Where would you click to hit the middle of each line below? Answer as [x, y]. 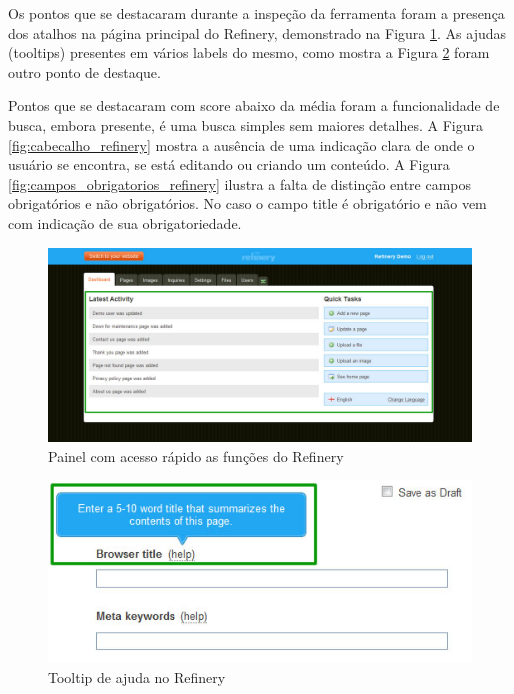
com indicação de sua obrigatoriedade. [125, 222]
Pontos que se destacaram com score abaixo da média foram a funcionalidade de [254, 105]
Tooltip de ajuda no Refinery [137, 676]
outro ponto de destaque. [84, 71]
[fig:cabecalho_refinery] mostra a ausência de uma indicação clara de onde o [241, 144]
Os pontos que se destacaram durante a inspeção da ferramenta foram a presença [256, 13]
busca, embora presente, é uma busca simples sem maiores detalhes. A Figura [245, 124]
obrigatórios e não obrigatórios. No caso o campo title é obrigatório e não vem [247, 203]
